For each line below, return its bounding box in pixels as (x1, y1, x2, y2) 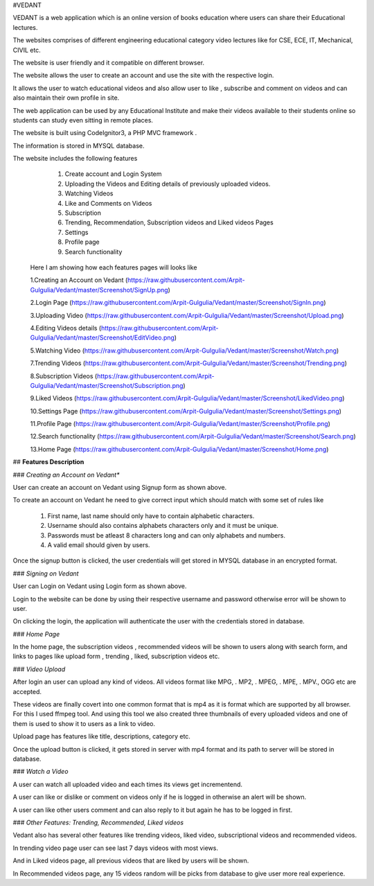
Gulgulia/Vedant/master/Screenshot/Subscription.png (30, 381, 184, 389)
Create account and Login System (64, 170, 162, 178)
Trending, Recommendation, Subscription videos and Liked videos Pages (64, 218, 274, 227)
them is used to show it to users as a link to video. (12, 719, 156, 727)
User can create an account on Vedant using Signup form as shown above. (12, 484, 227, 492)
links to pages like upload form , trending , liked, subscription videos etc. (12, 652, 220, 661)
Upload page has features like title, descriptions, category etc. (12, 732, 190, 741)
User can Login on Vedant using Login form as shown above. (12, 582, 187, 590)
